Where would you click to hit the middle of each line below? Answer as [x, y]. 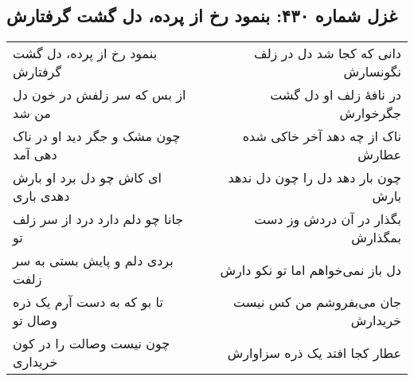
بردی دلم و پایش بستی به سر [93, 261]
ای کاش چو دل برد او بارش [88, 178]
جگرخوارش [370, 113]
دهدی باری [41, 196]
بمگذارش [376, 238]
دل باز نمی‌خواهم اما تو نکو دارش [310, 269]
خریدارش [376, 320]
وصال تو [35, 320]
